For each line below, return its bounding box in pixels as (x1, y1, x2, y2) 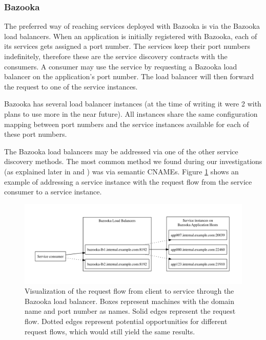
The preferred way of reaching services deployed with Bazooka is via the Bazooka (4, 21, 260, 31)
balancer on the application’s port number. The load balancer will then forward (4, 71, 254, 82)
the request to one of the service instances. (4, 81, 138, 92)
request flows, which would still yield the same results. (25, 326, 195, 336)
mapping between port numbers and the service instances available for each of (4, 118, 249, 129)
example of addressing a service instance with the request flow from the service (4, 176, 252, 187)
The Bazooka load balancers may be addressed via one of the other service (4, 146, 238, 156)
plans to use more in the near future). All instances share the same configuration (4, 108, 258, 119)
